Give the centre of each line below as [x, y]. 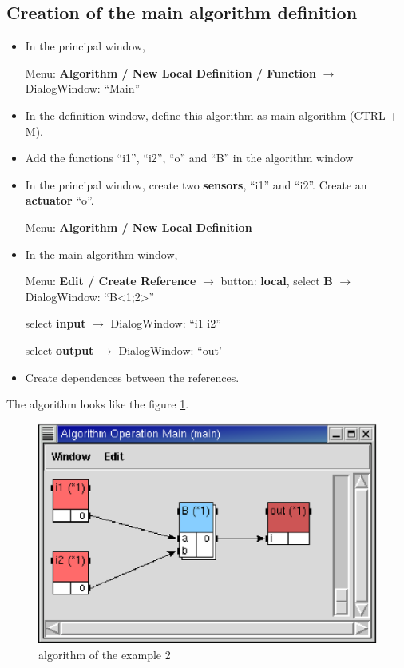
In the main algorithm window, [101, 254]
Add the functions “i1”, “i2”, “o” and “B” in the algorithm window [189, 158]
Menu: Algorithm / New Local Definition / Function [170, 72]
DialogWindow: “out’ [170, 350]
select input [55, 323]
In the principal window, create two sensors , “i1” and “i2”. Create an [196, 184]
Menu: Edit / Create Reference [111, 281]
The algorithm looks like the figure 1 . [98, 404]
